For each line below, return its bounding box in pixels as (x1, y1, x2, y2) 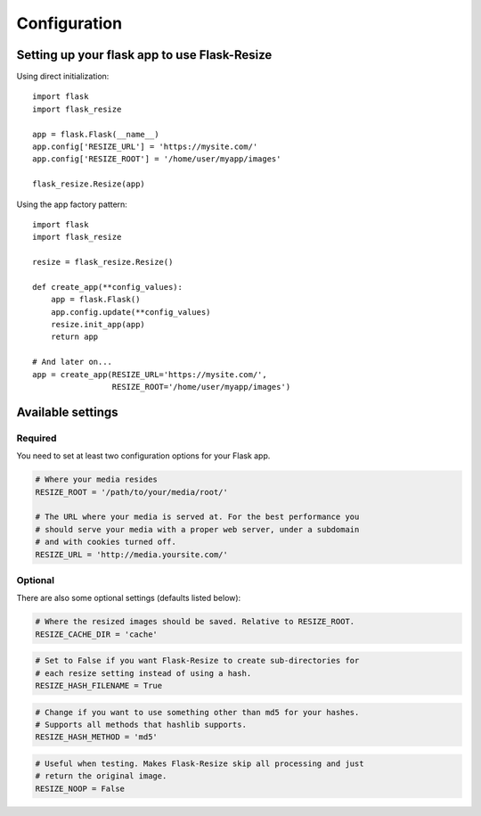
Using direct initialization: (16, 71, 110, 82)
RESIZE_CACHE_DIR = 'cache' (35, 629, 158, 639)
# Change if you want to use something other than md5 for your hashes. (35, 707, 360, 717)
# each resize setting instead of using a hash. (35, 668, 252, 678)
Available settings (16, 404, 119, 419)
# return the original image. (35, 771, 167, 781)
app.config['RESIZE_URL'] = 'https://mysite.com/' (32, 142, 258, 152)
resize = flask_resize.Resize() (32, 257, 174, 268)
